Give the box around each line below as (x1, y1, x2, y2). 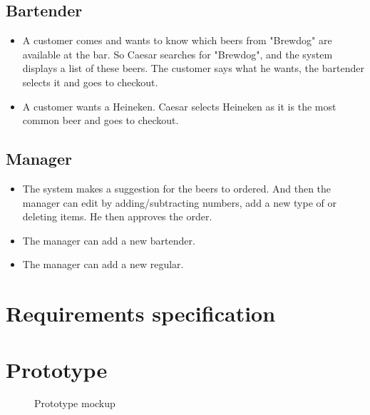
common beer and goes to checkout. (22, 113, 179, 128)
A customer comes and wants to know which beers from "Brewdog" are (22, 33, 332, 48)
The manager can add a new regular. (22, 257, 184, 272)
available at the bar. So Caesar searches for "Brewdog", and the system (22, 46, 333, 61)
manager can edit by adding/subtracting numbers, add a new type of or (22, 195, 336, 210)
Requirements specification (6, 299, 276, 328)
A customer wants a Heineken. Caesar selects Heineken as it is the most (22, 98, 336, 113)
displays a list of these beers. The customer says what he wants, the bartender (22, 61, 364, 76)
